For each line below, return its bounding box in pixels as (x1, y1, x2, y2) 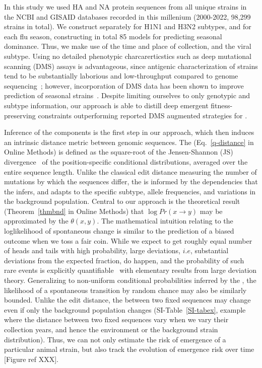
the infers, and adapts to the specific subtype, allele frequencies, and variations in (4, 186, 256, 196)
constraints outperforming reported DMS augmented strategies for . (38, 110, 247, 120)
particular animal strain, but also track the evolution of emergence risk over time (4, 344, 254, 354)
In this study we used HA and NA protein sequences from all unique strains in (4, 2, 247, 12)
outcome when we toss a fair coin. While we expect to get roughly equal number (4, 235, 252, 246)
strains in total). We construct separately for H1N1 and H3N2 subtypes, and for (4, 21, 251, 32)
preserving (4, 110, 36, 120)
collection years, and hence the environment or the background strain (4, 324, 218, 334)
